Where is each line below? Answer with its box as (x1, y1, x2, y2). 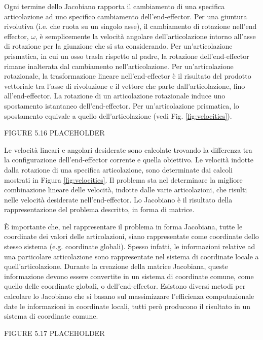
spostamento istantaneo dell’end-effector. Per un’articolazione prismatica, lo (4, 100, 239, 111)
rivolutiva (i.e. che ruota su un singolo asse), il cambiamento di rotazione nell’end (4, 21, 257, 31)
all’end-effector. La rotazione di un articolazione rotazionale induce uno (4, 90, 226, 101)
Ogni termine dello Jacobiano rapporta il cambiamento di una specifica (4, 1, 225, 11)
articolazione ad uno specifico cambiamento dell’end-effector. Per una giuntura (4, 11, 247, 21)
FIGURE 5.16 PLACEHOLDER (4, 127, 105, 138)
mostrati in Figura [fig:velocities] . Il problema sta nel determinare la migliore (4, 174, 243, 185)
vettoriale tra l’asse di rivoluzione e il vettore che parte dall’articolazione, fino (4, 80, 245, 91)
